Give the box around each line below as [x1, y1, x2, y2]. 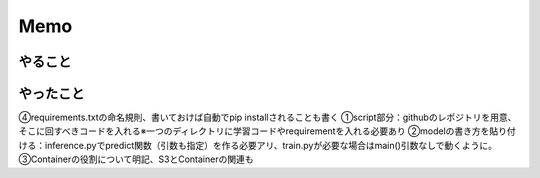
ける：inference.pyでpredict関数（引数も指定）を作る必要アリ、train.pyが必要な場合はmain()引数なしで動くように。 [18, 139, 498, 151]
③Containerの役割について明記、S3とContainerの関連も [18, 153, 254, 165]
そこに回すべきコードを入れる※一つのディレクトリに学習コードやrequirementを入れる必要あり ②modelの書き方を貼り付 [18, 125, 517, 137]
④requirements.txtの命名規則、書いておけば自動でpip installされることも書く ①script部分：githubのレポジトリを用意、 [18, 111, 517, 124]
